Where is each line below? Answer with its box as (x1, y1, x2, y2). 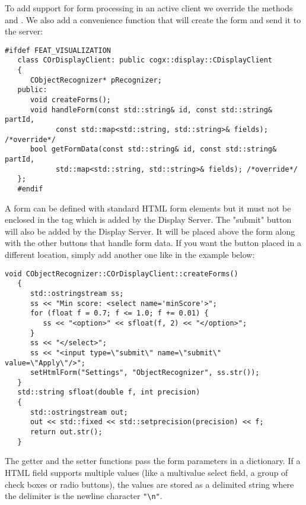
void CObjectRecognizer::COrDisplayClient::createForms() (5, 269, 238, 278)
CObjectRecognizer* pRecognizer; (30, 75, 162, 84)
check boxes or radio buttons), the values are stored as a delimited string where (5, 478, 294, 490)
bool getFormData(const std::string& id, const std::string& (30, 145, 277, 154)
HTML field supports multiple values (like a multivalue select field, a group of (5, 466, 288, 478)
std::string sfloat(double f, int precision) (17, 388, 200, 397)
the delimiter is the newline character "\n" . (5, 490, 162, 502)
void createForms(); (30, 96, 111, 105)
